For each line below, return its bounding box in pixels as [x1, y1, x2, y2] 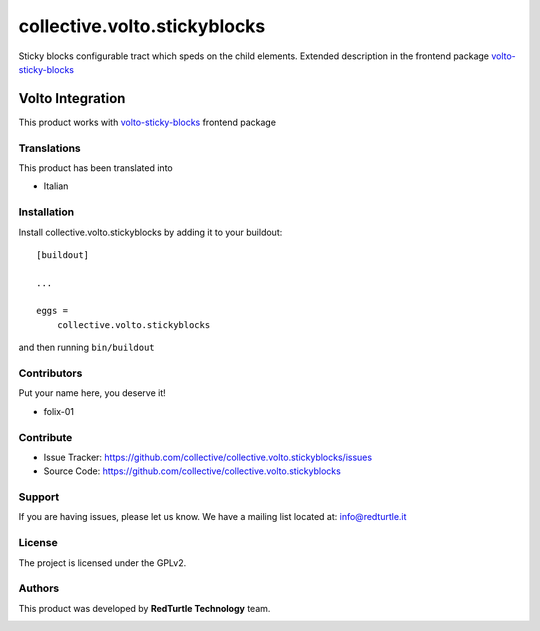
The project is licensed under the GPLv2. [18, 556, 187, 569]
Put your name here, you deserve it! [18, 387, 166, 399]
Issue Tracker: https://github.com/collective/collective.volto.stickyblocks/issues [43, 451, 373, 463]
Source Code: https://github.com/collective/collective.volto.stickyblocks [43, 465, 342, 477]
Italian [43, 180, 69, 192]
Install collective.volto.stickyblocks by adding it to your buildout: [18, 226, 283, 238]
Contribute [18, 430, 73, 444]
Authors [18, 581, 60, 595]
